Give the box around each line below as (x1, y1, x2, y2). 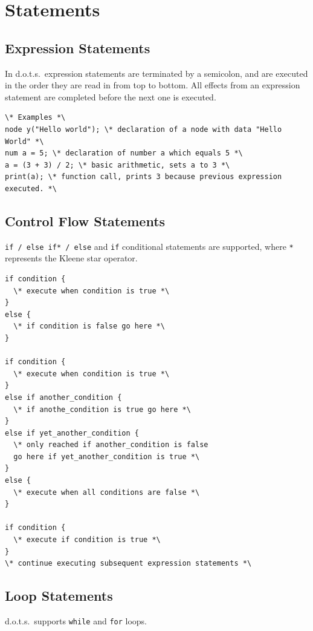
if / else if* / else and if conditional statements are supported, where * (5, 240, 294, 252)
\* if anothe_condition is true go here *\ (13, 405, 191, 414)
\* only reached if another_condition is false (13, 440, 208, 450)
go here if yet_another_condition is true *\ (13, 452, 200, 461)
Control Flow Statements (5, 211, 166, 230)
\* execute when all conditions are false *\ (13, 488, 200, 497)
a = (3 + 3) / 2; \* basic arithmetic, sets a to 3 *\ (5, 160, 230, 169)
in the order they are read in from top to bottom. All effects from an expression (5, 79, 300, 91)
